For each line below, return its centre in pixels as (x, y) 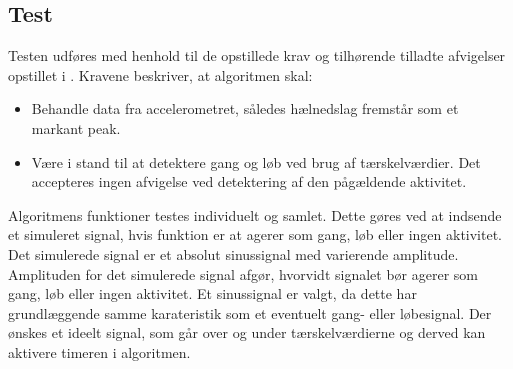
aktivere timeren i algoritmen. (99, 351)
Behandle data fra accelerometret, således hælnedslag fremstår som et (245, 108)
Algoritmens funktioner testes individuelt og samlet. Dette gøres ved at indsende (255, 214)
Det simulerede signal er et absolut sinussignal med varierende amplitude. (233, 253)
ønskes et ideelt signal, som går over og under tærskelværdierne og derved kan (247, 332)
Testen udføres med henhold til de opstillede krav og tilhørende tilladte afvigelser (257, 55)
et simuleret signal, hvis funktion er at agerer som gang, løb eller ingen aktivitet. (255, 234)
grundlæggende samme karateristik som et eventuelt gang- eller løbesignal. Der (250, 312)
